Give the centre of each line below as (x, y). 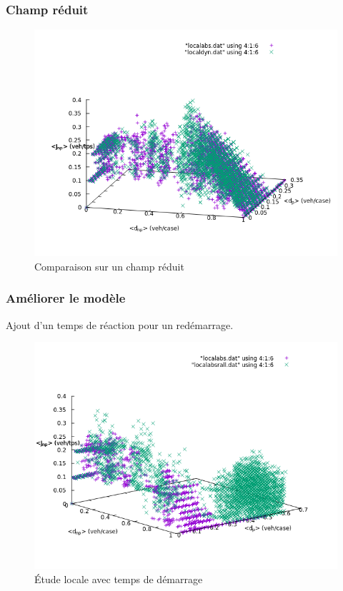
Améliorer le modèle (66, 298)
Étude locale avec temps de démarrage (119, 579)
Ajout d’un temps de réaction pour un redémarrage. (120, 324)
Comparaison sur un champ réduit (109, 266)
